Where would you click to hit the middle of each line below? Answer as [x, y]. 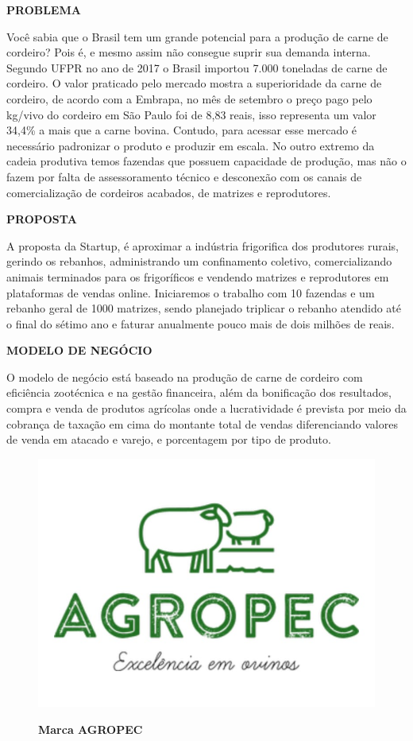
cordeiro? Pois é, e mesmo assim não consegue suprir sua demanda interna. [189, 52]
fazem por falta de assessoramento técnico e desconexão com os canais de [184, 176]
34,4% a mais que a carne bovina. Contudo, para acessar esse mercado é [182, 130]
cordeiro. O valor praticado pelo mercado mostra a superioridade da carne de [194, 83]
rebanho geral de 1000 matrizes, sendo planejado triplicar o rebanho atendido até [204, 308]
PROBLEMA [44, 10]
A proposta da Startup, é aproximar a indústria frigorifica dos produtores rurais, [203, 245]
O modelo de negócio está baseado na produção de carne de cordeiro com [185, 376]
